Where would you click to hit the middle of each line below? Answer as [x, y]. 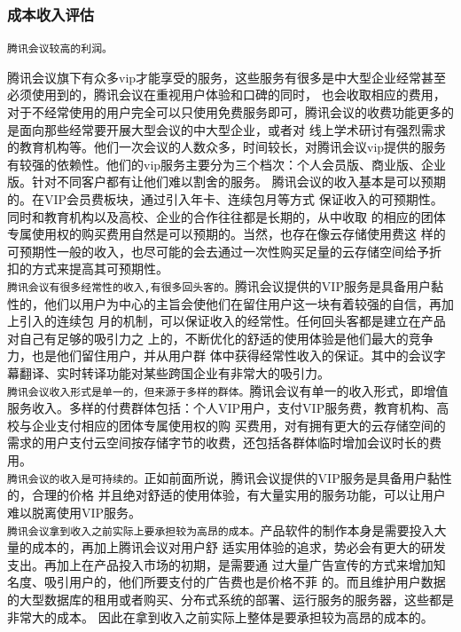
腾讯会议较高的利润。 [60, 49]
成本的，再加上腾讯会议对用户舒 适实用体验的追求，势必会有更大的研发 [238, 547]
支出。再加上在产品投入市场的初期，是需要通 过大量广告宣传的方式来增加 [220, 564]
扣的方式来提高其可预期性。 [88, 269]
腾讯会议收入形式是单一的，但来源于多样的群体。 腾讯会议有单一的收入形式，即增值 [228, 390]
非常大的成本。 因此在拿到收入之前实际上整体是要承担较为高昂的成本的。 [220, 616]
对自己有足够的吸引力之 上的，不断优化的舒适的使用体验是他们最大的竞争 [220, 338]
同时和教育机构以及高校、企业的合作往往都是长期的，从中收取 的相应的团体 [227, 216]
